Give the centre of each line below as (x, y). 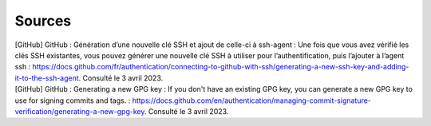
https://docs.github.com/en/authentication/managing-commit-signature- (251, 100)
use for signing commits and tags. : (73, 100)
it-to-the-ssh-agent (47, 78)
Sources (43, 21)
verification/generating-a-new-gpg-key (80, 111)
